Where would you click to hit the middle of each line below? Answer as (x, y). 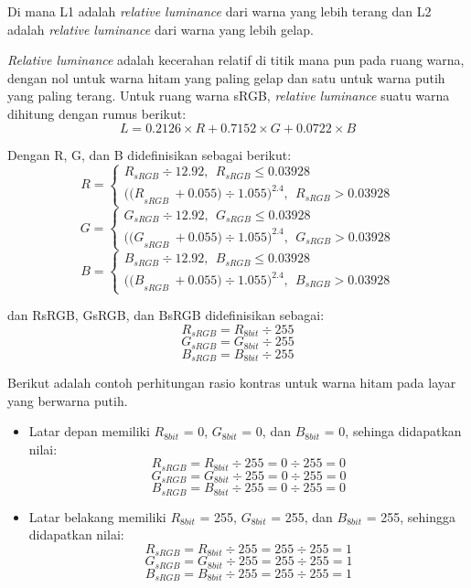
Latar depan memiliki (89, 431)
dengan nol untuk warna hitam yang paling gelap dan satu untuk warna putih (226, 77)
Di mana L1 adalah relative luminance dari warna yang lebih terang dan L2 (219, 11)
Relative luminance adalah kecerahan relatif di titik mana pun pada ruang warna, (236, 60)
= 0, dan (266, 431)
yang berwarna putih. (68, 400)
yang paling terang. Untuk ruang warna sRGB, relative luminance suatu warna (229, 96)
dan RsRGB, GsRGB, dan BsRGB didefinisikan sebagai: (166, 315)
